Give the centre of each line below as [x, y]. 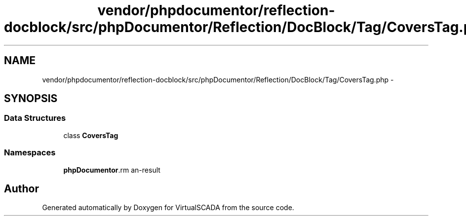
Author [21, 188]
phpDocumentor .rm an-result [112, 170]
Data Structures [35, 118]
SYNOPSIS [31, 99]
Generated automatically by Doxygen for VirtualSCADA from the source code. [168, 208]
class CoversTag [91, 135]
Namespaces [30, 153]
